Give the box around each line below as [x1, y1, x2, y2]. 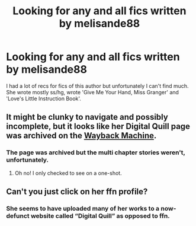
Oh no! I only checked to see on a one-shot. [14, 169, 123, 176]
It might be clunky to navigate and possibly [6, 112, 169, 122]
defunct [6, 212, 30, 220]
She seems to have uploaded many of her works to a [6, 204, 160, 212]
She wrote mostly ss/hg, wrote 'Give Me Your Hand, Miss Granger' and [6, 88, 179, 96]
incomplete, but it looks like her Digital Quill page [6, 122, 191, 132]
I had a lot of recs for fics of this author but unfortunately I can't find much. [6, 82, 189, 90]
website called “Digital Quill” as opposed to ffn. [30, 212, 170, 220]
